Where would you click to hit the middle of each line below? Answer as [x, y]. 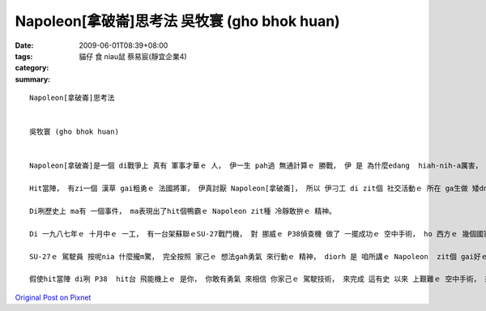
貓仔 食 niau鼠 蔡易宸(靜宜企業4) [133, 56]
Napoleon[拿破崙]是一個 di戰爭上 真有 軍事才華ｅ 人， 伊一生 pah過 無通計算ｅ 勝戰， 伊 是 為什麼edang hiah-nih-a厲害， [256, 166]
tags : [24, 56]
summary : [33, 79]
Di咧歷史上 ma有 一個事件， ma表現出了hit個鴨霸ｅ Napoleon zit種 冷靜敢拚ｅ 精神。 [183, 211]
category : [32, 68]
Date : [24, 45]
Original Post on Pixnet [53, 297]
